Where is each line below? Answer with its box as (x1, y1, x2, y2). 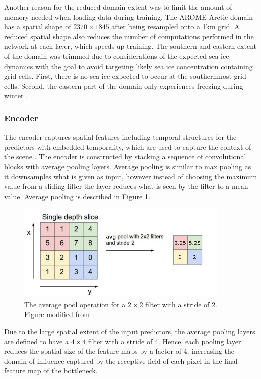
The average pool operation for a (24, 299, 126, 309)
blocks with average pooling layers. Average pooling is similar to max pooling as (4, 161, 251, 171)
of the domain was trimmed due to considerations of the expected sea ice (4, 50, 229, 61)
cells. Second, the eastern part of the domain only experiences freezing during (4, 80, 243, 91)
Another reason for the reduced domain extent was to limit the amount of (4, 2, 232, 12)
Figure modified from (24, 309, 90, 320)
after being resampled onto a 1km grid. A (111, 21, 240, 32)
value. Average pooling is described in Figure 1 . (4, 191, 150, 201)
